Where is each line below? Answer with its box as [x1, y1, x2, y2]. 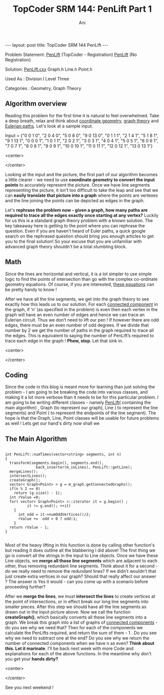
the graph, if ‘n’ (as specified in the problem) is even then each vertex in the [5, 306, 158, 312]
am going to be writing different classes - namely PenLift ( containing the [5, 400, 151, 405]
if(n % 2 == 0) [9, 486, 41, 491]
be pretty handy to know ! [5, 286, 57, 293]
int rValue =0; [9, 495, 41, 500]
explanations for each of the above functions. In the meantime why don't [5, 651, 152, 657]
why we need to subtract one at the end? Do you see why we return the [5, 635, 149, 641]
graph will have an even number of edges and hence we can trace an [5, 312, 145, 318]
